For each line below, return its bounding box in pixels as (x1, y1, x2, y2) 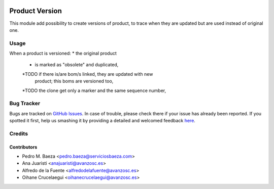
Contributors (9, 144, 38, 150)
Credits (9, 130, 28, 137)
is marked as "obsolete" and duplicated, (35, 62, 119, 68)
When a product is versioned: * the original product (9, 51, 117, 57)
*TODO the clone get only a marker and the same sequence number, (22, 87, 166, 93)
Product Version (9, 7, 62, 15)
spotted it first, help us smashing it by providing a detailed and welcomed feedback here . (9, 118, 195, 124)
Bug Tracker (9, 100, 41, 107)
